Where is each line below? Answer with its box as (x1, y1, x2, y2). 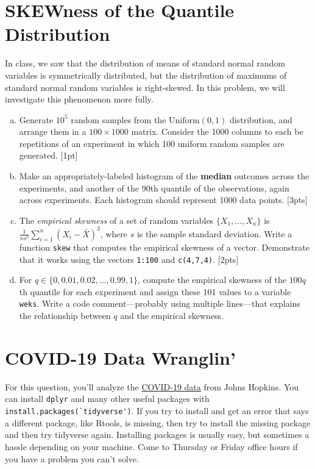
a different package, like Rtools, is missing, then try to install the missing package (5, 416, 311, 429)
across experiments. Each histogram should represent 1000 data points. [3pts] (19, 193, 308, 206)
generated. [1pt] (19, 149, 78, 162)
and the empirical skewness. (120, 309, 224, 322)
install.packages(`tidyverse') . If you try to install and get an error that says (5, 404, 309, 417)
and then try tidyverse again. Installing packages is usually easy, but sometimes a (5, 428, 310, 441)
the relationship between (19, 309, 111, 322)
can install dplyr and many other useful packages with (5, 392, 210, 405)
